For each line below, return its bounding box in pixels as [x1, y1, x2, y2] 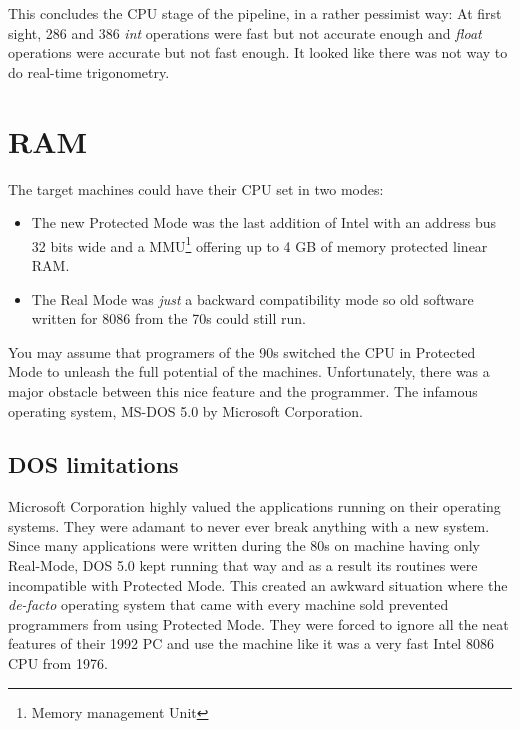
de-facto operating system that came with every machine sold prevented [8, 594, 449, 615]
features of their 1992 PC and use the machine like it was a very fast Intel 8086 [8, 633, 494, 654]
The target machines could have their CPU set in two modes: [8, 178, 384, 199]
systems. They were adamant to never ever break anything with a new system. [8, 515, 490, 536]
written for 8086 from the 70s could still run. [31, 308, 306, 329]
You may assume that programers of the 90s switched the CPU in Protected [8, 341, 476, 362]
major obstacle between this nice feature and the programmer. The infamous [8, 380, 478, 401]
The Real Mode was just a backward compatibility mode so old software [31, 288, 474, 309]
